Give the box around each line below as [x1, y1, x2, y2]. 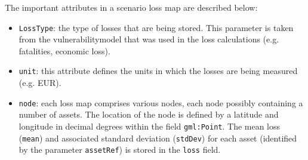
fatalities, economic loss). [19, 44, 110, 57]
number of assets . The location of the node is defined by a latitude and [19, 108, 279, 121]
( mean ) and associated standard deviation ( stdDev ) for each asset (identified [19, 131, 297, 144]
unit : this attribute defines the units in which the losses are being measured [19, 64, 298, 77]
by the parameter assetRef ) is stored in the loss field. [19, 143, 221, 156]
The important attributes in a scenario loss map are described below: [5, 1, 258, 13]
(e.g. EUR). [19, 76, 61, 89]
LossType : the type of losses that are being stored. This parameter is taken [19, 21, 294, 33]
